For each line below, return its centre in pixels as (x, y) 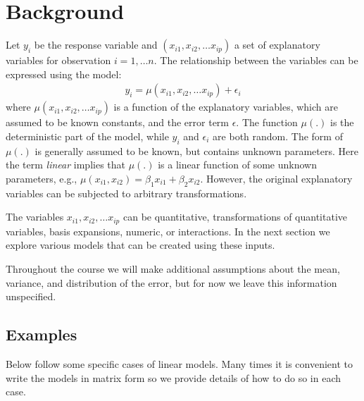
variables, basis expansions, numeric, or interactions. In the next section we (168, 231)
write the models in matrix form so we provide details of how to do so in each (174, 377)
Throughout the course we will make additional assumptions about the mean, (173, 268)
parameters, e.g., (42, 178)
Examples (42, 334)
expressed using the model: (64, 74)
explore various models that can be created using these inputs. (140, 245)
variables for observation (58, 60)
